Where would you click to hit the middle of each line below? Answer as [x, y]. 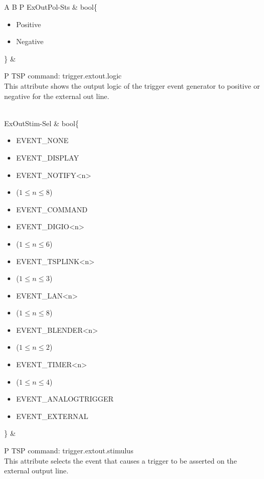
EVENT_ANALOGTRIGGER [65, 399]
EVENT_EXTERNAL [52, 416]
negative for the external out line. [57, 96]
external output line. [36, 471]
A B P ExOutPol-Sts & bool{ [51, 7]
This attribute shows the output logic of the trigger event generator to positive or [132, 85]
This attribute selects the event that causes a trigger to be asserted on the [120, 460]
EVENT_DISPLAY [48, 157]
